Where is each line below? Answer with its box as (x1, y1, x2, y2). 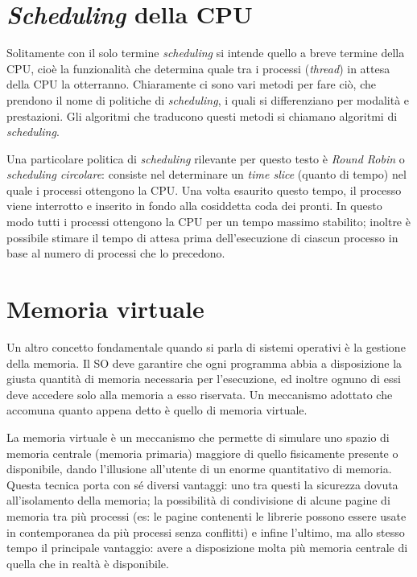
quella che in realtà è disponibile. (6, 554, 169, 571)
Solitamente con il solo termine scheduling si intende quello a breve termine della (6, 44, 405, 61)
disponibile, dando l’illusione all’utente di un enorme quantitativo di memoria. (6, 460, 392, 477)
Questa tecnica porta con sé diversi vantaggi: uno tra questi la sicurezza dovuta (6, 476, 398, 493)
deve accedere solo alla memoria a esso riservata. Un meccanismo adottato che (6, 385, 393, 402)
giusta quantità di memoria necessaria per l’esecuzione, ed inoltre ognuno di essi (6, 370, 401, 387)
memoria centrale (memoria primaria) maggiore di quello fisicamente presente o (6, 444, 398, 461)
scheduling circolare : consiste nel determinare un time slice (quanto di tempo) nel (6, 166, 407, 183)
